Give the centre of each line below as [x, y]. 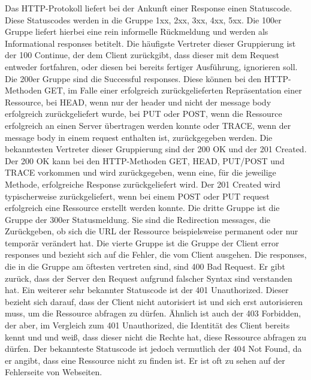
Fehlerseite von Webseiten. [54, 372]
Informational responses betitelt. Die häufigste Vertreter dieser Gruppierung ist [150, 43]
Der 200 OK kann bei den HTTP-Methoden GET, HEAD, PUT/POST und [145, 160]
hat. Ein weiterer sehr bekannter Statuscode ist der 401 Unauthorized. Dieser [147, 290]
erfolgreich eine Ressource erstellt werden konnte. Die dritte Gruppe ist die [142, 208]
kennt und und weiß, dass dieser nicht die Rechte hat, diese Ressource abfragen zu [155, 337]
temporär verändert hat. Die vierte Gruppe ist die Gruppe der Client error [142, 242]
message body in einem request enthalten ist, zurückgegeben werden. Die [139, 137]
